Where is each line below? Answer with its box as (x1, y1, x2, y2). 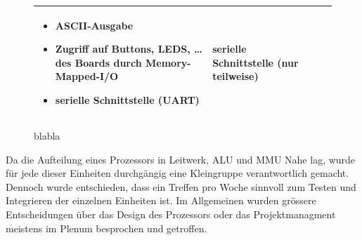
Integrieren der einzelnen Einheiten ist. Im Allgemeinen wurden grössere (6, 193, 316, 208)
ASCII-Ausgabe (55, 18, 134, 32)
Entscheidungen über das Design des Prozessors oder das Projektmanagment (6, 206, 336, 221)
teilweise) (212, 69, 259, 84)
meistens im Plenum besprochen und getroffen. (6, 220, 207, 235)
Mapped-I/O (55, 69, 119, 84)
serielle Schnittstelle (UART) (55, 92, 200, 107)
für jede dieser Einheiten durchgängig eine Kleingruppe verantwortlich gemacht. (6, 166, 349, 180)
